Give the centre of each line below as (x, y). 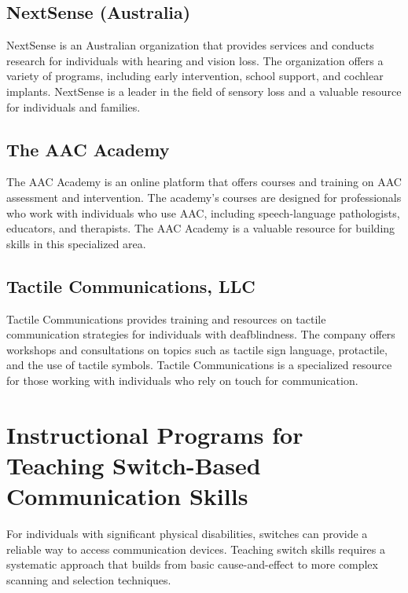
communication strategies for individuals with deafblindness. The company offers (201, 334)
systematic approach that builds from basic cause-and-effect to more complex (192, 564)
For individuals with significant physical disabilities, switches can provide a (187, 534)
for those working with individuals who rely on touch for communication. (182, 380)
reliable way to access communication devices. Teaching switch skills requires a (196, 549)
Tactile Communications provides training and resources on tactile (166, 318)
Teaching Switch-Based (134, 465)
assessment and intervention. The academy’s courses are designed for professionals (204, 197)
